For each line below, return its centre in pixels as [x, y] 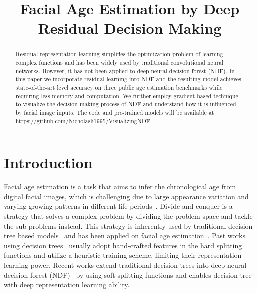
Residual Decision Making [130, 28]
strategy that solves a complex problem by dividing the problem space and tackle [128, 216]
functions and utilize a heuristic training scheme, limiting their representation [123, 255]
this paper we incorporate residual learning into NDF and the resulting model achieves [128, 79]
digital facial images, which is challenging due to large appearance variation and [126, 196]
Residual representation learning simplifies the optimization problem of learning [119, 54]
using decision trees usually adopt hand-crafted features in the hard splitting [123, 245]
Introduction [48, 163]
